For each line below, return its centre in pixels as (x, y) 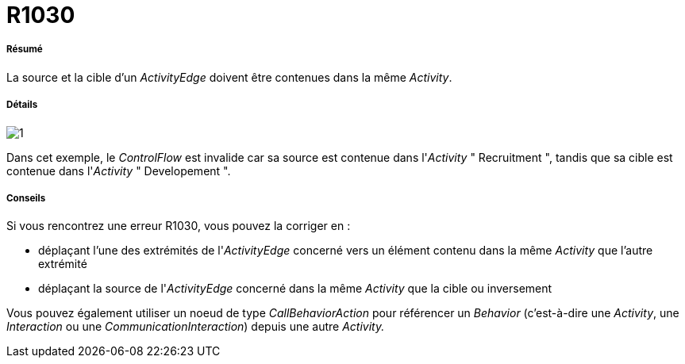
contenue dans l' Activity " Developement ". (119, 171)
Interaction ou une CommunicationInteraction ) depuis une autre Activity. (196, 327)
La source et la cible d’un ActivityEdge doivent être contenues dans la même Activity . (229, 77)
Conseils (26, 198)
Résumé (25, 50)
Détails (22, 105)
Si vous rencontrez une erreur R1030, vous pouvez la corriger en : (179, 226)
